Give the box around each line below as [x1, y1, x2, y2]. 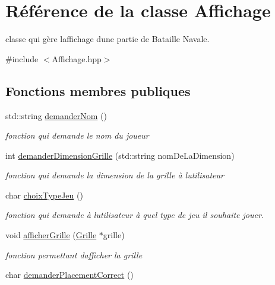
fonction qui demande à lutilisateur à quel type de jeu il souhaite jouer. [5, 209, 264, 221]
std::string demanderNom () [5, 109, 107, 121]
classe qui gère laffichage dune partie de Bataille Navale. [5, 33, 210, 45]
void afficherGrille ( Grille [5, 229, 97, 241]
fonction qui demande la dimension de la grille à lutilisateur [5, 169, 224, 181]
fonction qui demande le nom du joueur [5, 129, 149, 142]
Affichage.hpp [52, 52, 102, 65]
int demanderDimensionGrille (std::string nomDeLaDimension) [5, 149, 235, 161]
